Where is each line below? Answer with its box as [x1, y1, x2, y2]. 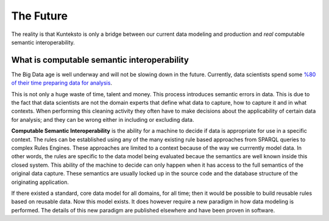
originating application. [11, 178, 69, 186]
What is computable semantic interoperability [11, 55, 189, 65]
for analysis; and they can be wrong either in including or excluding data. [11, 116, 194, 123]
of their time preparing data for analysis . [11, 79, 113, 86]
